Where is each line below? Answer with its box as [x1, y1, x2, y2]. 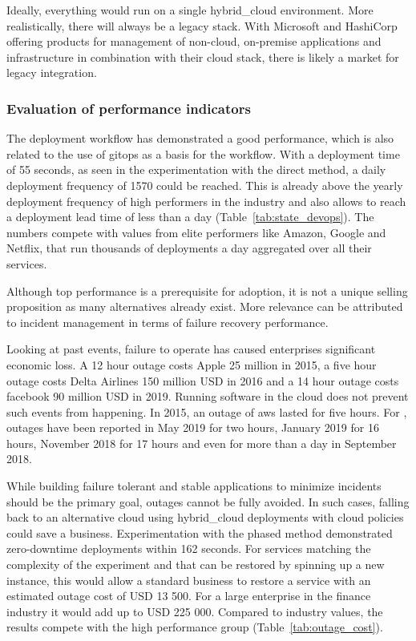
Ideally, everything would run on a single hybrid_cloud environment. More [6, 2, 374, 18]
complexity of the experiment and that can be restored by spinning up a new [6, 556, 385, 573]
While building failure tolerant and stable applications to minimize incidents [6, 478, 382, 494]
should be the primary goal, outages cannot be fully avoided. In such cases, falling [6, 493, 410, 510]
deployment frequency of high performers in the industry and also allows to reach [6, 192, 406, 209]
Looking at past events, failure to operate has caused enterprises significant [6, 341, 376, 357]
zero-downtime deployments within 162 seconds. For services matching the [6, 540, 371, 557]
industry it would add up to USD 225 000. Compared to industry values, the [6, 603, 383, 619]
